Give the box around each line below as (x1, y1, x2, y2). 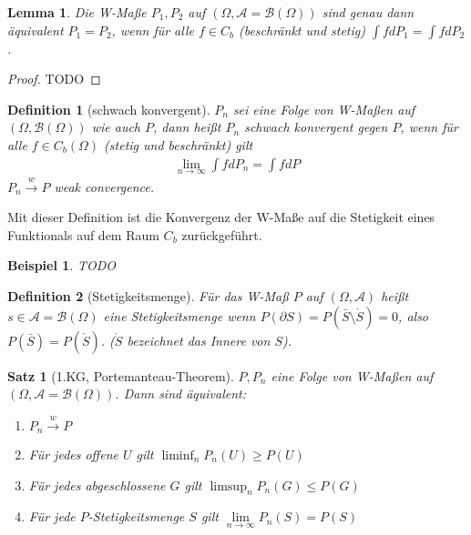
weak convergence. (54, 177, 155, 196)
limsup (210, 479, 247, 493)
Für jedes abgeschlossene (28, 475, 166, 494)
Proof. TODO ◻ (7, 69, 101, 88)
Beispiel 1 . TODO (7, 256, 116, 275)
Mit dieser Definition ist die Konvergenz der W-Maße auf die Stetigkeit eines (7, 207, 435, 227)
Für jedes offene (28, 445, 118, 464)
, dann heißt (153, 117, 221, 136)
